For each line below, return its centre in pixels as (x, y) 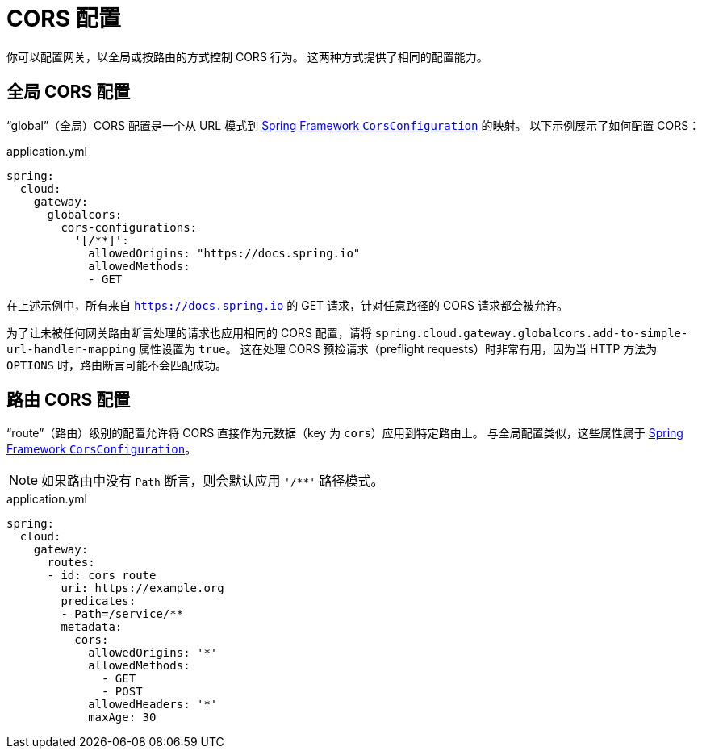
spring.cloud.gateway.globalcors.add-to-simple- (531, 333)
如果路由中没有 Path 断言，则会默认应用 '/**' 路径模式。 (213, 481)
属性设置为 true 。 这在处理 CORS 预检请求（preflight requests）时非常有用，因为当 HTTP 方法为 (398, 348)
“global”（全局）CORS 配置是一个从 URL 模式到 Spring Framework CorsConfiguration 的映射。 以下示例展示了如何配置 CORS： (353, 125)
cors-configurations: (129, 227)
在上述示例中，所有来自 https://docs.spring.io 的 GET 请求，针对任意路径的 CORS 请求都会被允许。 (287, 305)
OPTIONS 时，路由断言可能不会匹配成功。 (117, 365)
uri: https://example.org (142, 588)
